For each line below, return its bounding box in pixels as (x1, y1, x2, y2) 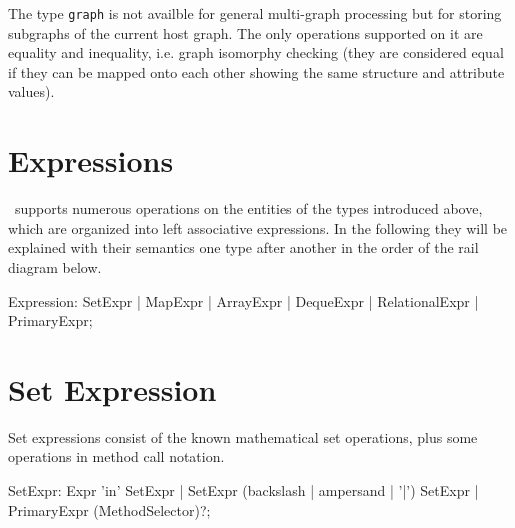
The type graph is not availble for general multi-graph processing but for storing (8, 3, 502, 23)
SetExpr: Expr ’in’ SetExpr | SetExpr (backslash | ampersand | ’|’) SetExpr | (8, 480, 479, 501)
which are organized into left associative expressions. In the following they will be (8, 217, 508, 238)
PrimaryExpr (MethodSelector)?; (8, 499, 211, 520)
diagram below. (8, 256, 102, 277)
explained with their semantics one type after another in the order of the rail (8, 237, 479, 258)
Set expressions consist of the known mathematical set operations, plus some (8, 426, 478, 447)
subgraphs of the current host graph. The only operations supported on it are (8, 22, 483, 43)
